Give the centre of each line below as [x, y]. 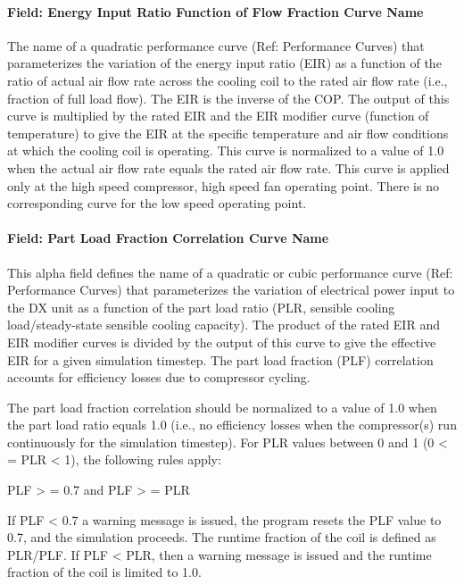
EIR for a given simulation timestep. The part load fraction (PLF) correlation [220, 359]
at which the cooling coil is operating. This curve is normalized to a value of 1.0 [226, 150]
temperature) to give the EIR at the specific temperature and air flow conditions [228, 133]
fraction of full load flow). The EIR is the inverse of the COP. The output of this [228, 98]
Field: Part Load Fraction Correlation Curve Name [168, 238]
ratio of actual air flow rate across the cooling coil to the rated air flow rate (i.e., [228, 80]
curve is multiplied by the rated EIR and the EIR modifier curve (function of [218, 116]
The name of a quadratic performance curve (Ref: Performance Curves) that [216, 45]
